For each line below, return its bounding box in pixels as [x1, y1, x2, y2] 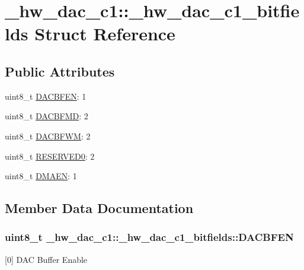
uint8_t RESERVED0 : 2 [5, 150, 95, 162]
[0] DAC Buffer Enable [5, 253, 88, 265]
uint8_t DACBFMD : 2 [5, 110, 88, 122]
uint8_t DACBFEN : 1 [5, 90, 87, 102]
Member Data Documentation [5, 199, 194, 217]
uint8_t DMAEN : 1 [5, 170, 77, 182]
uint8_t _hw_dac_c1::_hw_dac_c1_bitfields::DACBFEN [5, 230, 294, 244]
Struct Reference [34, 21, 175, 46]
